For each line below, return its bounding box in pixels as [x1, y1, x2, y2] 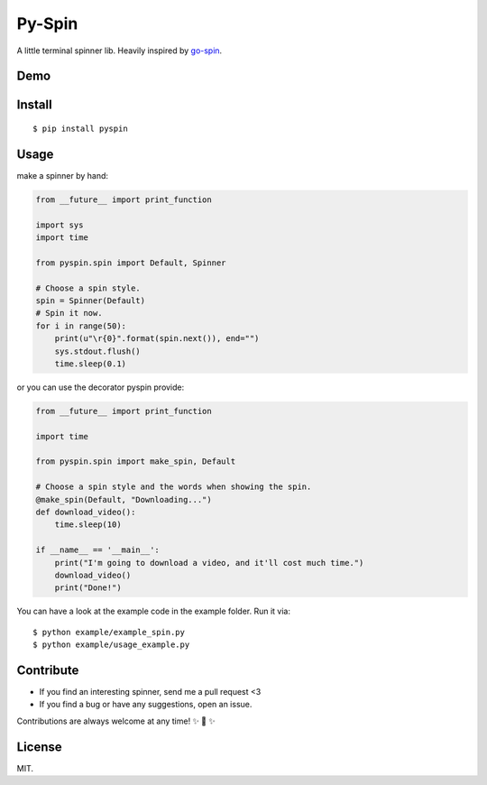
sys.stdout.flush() [54, 346, 142, 356]
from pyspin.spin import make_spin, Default [35, 457, 236, 466]
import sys [35, 219, 84, 230]
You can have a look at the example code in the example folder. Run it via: [16, 605, 291, 617]
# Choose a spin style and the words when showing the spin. [35, 482, 312, 492]
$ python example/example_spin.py [32, 627, 185, 637]
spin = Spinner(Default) [35, 295, 146, 306]
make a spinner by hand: [16, 170, 108, 180]
